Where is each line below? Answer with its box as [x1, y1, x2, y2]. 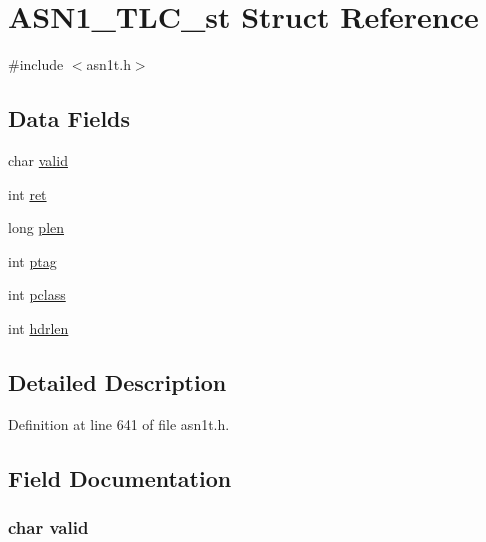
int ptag [8, 250, 57, 271]
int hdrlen [8, 317, 69, 338]
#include [8, 54, 64, 75]
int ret [8, 183, 47, 204]
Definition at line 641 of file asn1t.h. [8, 413, 230, 434]
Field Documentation [8, 462, 232, 493]
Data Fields [8, 103, 131, 134]
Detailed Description [8, 366, 227, 397]
